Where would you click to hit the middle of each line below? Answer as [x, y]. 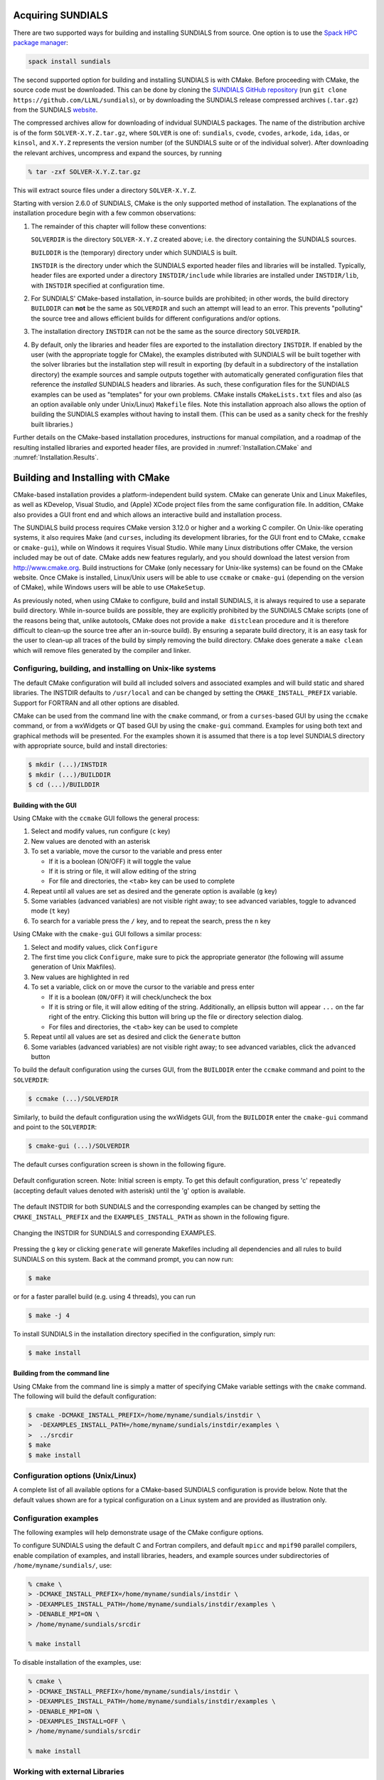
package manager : [41, 42]
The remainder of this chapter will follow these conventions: [119, 226]
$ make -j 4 [49, 1315]
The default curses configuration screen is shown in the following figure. [119, 1165]
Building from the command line [62, 1373]
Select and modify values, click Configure [94, 947]
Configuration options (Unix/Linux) [75, 1475]
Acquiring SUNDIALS [60, 15]
